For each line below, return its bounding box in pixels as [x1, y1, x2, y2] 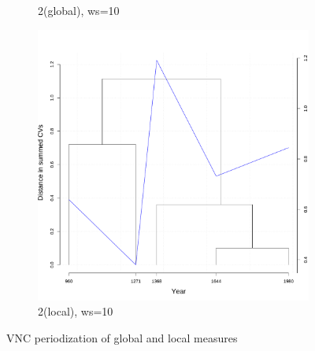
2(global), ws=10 [38, 2, 120, 18]
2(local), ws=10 [38, 303, 113, 320]
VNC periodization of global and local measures [6, 329, 238, 345]
